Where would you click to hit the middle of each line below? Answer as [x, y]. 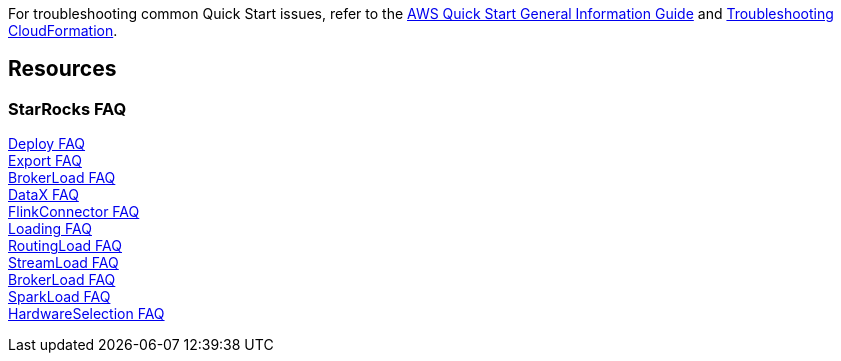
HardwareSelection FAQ [86, 314]
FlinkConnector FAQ [74, 212]
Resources [62, 69]
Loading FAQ [50, 229]
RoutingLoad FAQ [65, 246]
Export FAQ [45, 161]
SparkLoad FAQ [59, 297]
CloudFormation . [63, 30]
